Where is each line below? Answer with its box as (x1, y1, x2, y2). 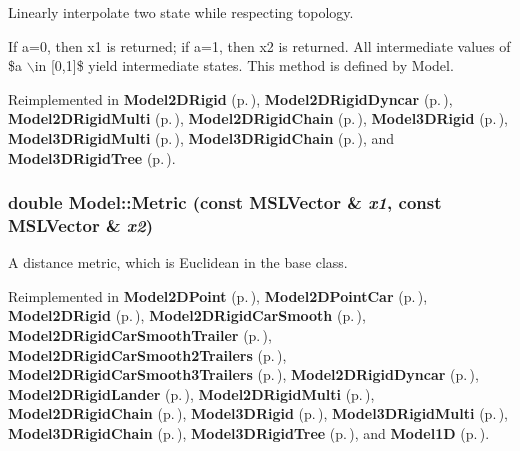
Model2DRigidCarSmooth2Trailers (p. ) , (8, 344, 287, 365)
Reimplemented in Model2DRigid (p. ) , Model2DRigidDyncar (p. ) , (8, 88, 453, 109)
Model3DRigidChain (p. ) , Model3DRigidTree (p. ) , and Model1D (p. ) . (8, 423, 490, 444)
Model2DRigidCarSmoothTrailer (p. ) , (8, 325, 272, 346)
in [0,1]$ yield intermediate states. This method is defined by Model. (34, 55, 454, 76)
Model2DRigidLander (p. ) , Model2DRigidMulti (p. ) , (8, 383, 375, 404)
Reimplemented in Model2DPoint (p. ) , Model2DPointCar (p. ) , (8, 285, 428, 306)
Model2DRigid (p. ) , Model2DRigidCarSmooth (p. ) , (8, 305, 366, 326)
